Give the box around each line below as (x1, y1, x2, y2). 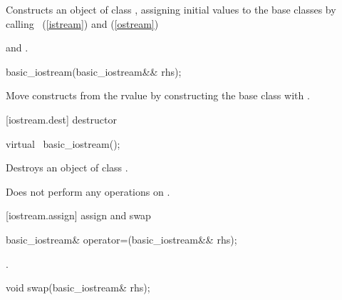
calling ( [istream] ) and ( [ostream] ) (6, 16, 159, 31)
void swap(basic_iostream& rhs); (6, 280, 150, 295)
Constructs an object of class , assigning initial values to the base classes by (6, 2, 336, 16)
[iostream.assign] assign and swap (6, 208, 151, 223)
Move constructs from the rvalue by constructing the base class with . (6, 88, 310, 103)
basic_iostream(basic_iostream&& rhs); (6, 64, 182, 79)
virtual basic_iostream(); (6, 136, 120, 151)
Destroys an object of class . (6, 160, 128, 175)
